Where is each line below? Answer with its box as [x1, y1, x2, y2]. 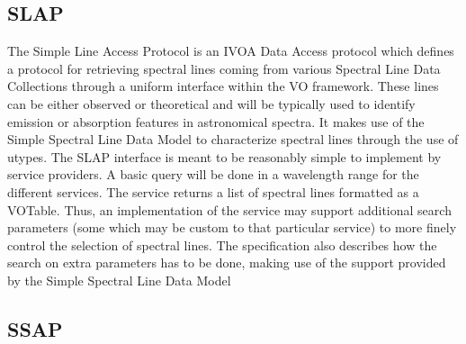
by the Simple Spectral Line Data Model [7, 270, 231, 289]
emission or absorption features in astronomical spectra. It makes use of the [7, 112, 425, 131]
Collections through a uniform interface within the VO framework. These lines [7, 77, 439, 95]
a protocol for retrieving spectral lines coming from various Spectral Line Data [7, 59, 441, 77]
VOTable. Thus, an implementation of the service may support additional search [7, 200, 452, 219]
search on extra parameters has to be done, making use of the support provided [7, 253, 446, 272]
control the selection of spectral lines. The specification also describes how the [7, 235, 437, 254]
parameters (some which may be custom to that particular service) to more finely [7, 218, 457, 237]
